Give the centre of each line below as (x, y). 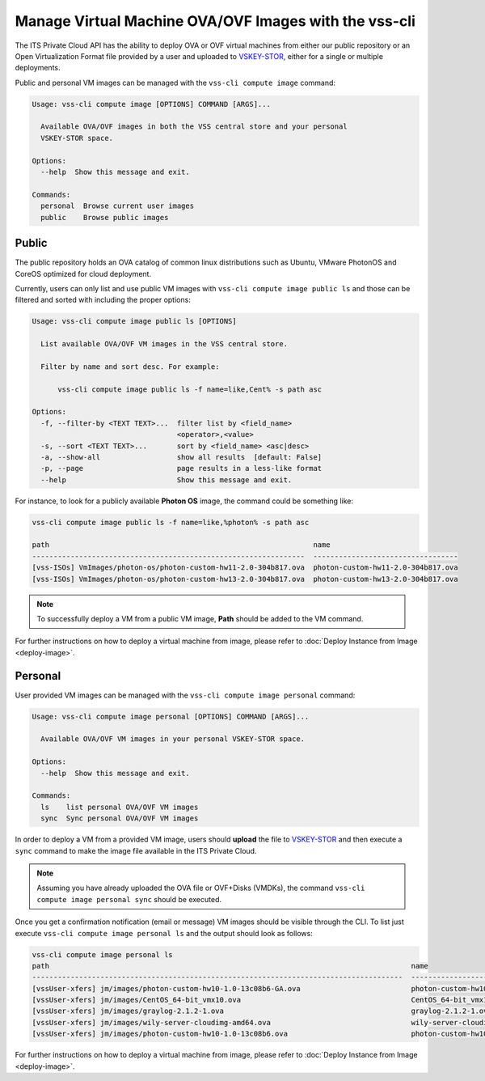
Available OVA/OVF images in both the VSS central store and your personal (194, 127)
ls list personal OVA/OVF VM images (120, 807)
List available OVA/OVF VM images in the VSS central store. (164, 344)
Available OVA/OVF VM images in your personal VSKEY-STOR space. (173, 739)
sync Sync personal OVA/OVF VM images (120, 818)
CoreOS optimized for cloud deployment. (83, 273)
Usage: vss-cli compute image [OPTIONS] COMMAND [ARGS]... (151, 104)
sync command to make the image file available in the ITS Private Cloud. (136, 850)
